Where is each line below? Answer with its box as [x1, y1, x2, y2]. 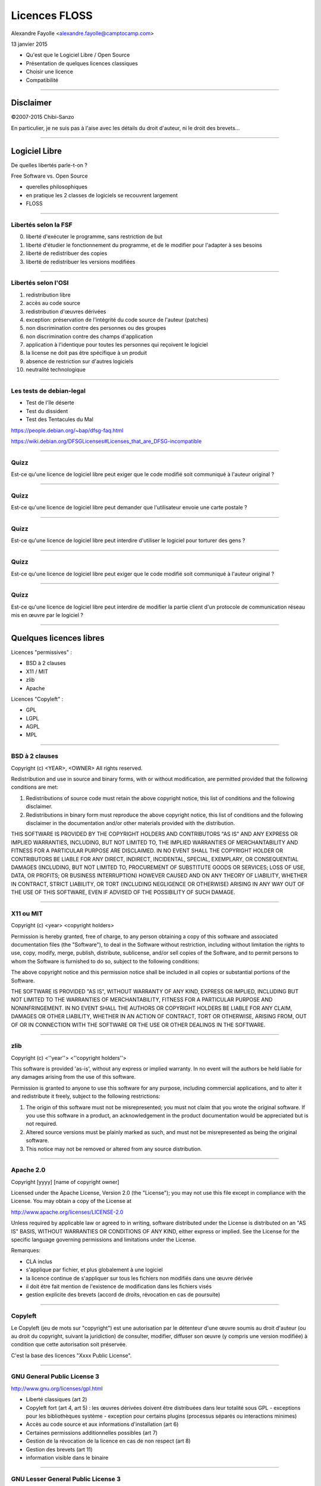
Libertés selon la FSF [11, 221, 73, 229]
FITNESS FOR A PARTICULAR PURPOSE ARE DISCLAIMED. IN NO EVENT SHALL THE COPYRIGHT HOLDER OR [11, 847, 284, 854]
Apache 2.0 [11, 1166, 46, 1174]
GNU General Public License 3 [11, 1372, 99, 1381]
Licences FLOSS [11, 9, 93, 22]
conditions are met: [11, 783, 59, 791]
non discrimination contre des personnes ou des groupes [26, 325, 166, 332]
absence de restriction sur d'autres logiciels [26, 357, 134, 365]
